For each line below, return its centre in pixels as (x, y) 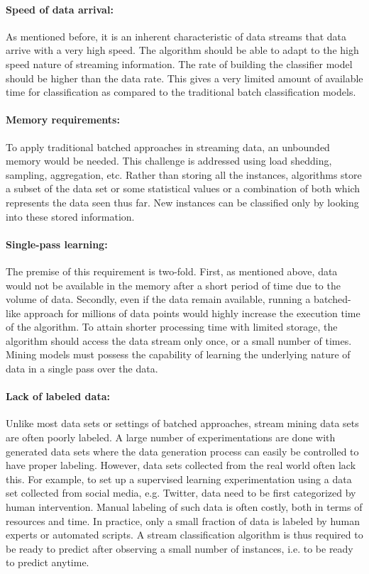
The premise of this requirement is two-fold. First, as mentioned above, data (172, 271)
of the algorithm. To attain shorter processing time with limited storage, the (172, 327)
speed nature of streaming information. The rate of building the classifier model (179, 64)
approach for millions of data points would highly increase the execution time (192, 313)
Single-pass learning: (57, 244)
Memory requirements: (63, 120)
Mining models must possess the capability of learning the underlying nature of (178, 354)
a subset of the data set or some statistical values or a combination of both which (183, 188)
